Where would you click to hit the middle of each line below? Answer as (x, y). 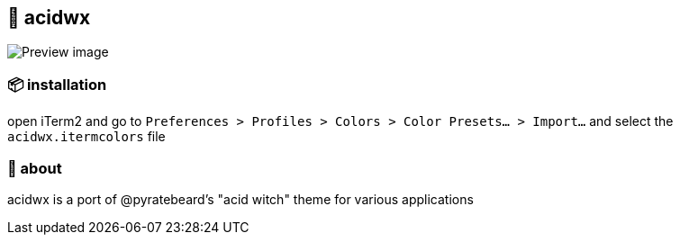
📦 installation (57, 84)
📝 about (35, 168)
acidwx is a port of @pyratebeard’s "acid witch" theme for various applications (240, 199)
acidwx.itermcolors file (86, 137)
